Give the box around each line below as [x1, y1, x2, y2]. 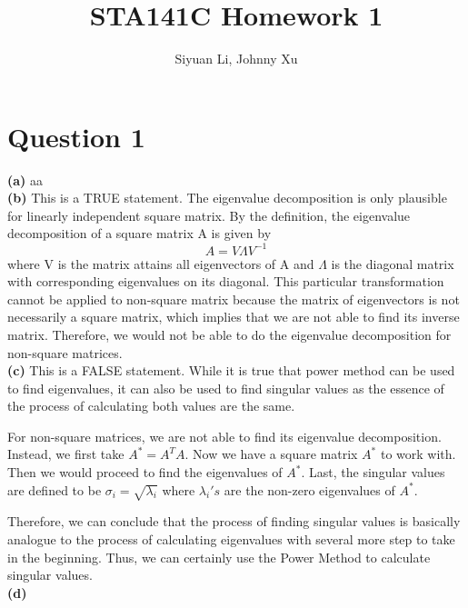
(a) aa [7, 170, 44, 189]
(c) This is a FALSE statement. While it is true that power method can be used [7, 361, 455, 380]
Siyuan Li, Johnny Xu [174, 49, 298, 68]
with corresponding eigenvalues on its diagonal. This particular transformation [7, 272, 444, 291]
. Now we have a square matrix [184, 444, 358, 463]
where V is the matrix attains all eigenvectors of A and [7, 254, 314, 273]
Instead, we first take [7, 444, 124, 463]
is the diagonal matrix [331, 254, 454, 273]
